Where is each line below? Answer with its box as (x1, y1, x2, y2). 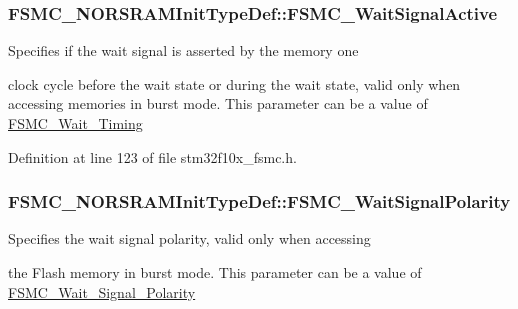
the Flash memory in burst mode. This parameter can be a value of (8, 262, 422, 282)
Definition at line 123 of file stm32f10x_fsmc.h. (8, 146, 297, 167)
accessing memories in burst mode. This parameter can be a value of (8, 93, 428, 114)
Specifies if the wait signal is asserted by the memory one (8, 40, 359, 61)
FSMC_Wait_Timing (8, 113, 143, 133)
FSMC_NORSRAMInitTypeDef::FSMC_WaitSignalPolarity (8, 189, 511, 214)
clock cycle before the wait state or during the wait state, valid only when (8, 73, 461, 94)
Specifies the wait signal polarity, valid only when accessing (8, 228, 371, 249)
